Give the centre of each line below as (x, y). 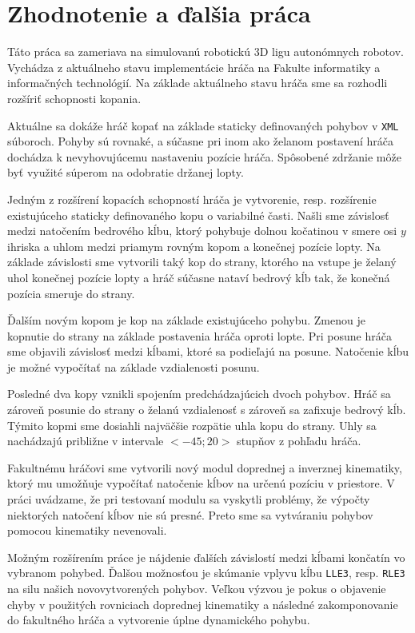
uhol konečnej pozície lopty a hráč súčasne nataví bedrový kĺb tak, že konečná (199, 277)
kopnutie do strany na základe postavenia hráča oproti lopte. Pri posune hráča (200, 335)
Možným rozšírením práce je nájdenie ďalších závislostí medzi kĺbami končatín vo (206, 557)
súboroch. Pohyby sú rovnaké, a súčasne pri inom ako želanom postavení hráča (200, 141)
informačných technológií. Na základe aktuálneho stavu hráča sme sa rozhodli (198, 83)
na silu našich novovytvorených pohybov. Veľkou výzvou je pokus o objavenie (197, 589)
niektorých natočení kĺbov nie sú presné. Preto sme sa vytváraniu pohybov (190, 514)
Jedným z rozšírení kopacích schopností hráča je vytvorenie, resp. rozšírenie (192, 199)
